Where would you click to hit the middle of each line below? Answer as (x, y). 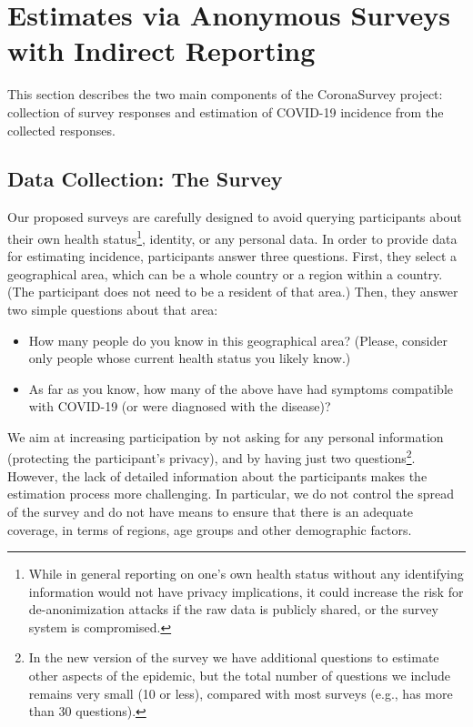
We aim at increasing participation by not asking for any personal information (226, 436)
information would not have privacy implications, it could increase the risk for (246, 591)
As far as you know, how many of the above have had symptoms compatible (241, 388)
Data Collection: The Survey (145, 179)
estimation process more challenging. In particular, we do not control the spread (231, 494)
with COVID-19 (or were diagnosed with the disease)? (180, 406)
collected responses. (61, 130)
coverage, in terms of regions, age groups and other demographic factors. (210, 529)
